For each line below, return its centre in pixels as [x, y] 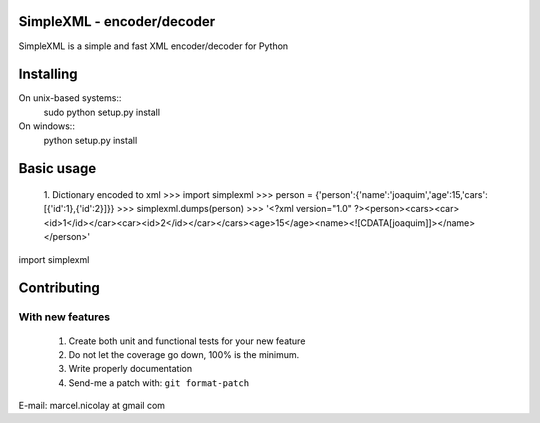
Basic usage [57, 168]
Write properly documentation [130, 369]
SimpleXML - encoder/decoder [117, 21]
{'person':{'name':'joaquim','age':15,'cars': [402, 194]
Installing [48, 74]
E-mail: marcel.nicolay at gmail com [91, 406]
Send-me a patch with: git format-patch [159, 382]
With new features [64, 317]
